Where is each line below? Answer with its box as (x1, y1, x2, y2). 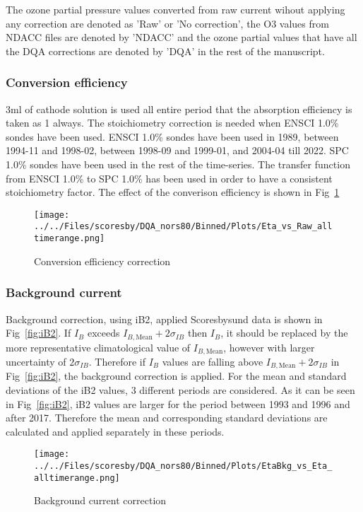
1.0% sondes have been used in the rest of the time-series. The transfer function (6, 156, 350, 171)
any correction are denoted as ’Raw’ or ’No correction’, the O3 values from (6, 16, 329, 30)
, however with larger (223, 339, 315, 354)
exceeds (87, 325, 120, 340)
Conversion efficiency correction (34, 253, 171, 268)
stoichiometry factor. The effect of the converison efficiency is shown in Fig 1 (6, 185, 340, 199)
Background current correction (34, 493, 167, 508)
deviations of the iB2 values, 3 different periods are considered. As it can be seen (6, 383, 355, 397)
